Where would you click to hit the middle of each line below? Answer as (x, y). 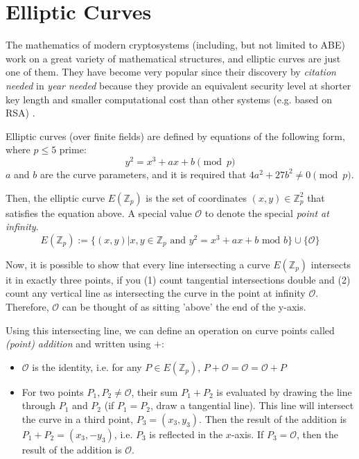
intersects (331, 264)
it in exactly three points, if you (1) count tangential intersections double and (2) (178, 279)
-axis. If (247, 434)
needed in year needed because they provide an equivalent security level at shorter (178, 85)
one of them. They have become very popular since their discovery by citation (171, 72)
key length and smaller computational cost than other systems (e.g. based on (169, 99)
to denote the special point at (267, 213)
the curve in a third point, (78, 418)
